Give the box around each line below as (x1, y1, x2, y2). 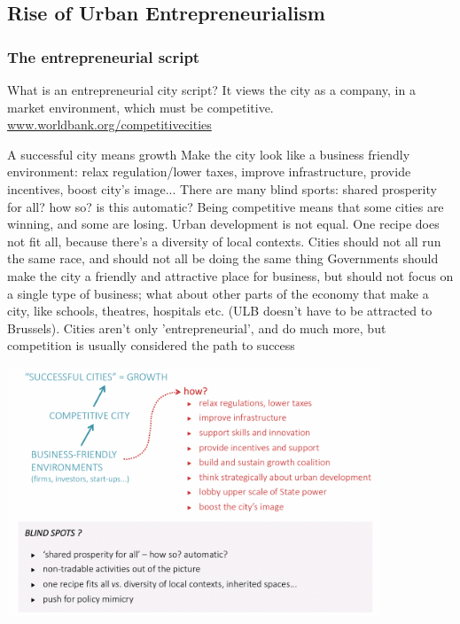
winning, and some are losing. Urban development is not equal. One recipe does (7, 214, 440, 233)
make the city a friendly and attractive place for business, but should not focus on (7, 266, 454, 285)
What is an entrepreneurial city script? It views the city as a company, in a (7, 81, 416, 98)
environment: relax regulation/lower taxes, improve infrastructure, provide (7, 162, 411, 181)
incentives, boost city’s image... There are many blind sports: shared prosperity (7, 179, 437, 198)
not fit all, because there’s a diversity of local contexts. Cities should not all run (7, 231, 441, 250)
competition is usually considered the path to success (7, 336, 295, 355)
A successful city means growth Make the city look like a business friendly (7, 144, 410, 163)
